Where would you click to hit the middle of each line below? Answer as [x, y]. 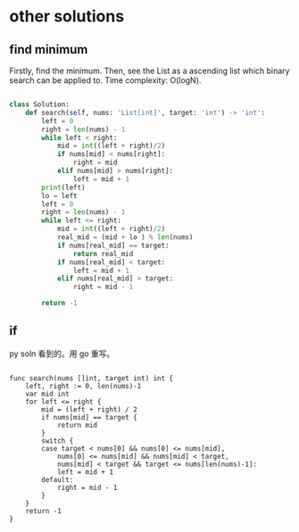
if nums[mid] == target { [90, 417]
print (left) [64, 187]
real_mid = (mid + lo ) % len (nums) [125, 237]
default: [58, 479]
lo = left [59, 195]
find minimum [49, 50]
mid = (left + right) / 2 [90, 409]
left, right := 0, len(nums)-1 [83, 386]
